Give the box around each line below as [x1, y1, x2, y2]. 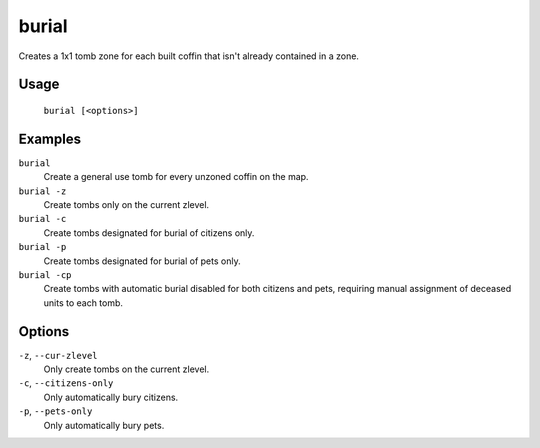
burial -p [18, 241, 67, 253]
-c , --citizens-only [18, 377, 114, 389]
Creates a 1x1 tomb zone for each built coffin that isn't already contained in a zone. [18, 50, 360, 62]
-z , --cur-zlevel [18, 349, 98, 361]
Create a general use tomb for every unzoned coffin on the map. [43, 171, 309, 183]
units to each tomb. [43, 296, 124, 309]
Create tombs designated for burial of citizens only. [43, 226, 255, 239]
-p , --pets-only [18, 405, 93, 417]
